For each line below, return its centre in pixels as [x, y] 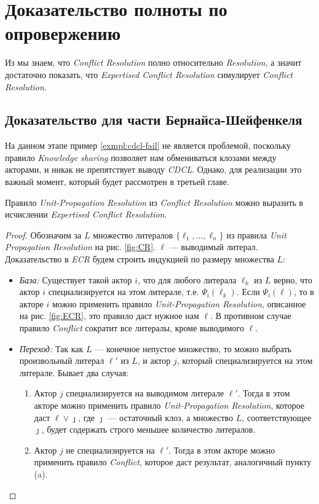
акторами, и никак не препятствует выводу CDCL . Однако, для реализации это [153, 169]
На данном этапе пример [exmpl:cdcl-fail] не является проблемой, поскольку [148, 145]
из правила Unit [257, 234]
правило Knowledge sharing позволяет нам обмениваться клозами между [141, 157]
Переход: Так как [51, 348]
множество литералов [133, 234]
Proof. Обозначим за [43, 234]
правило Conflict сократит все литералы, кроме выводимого [132, 328]
